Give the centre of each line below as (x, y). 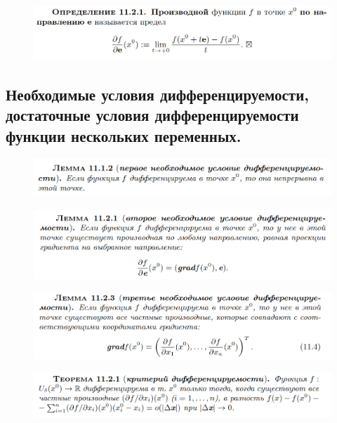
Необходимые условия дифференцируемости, (157, 94)
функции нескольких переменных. (124, 135)
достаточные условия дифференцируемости (152, 115)
